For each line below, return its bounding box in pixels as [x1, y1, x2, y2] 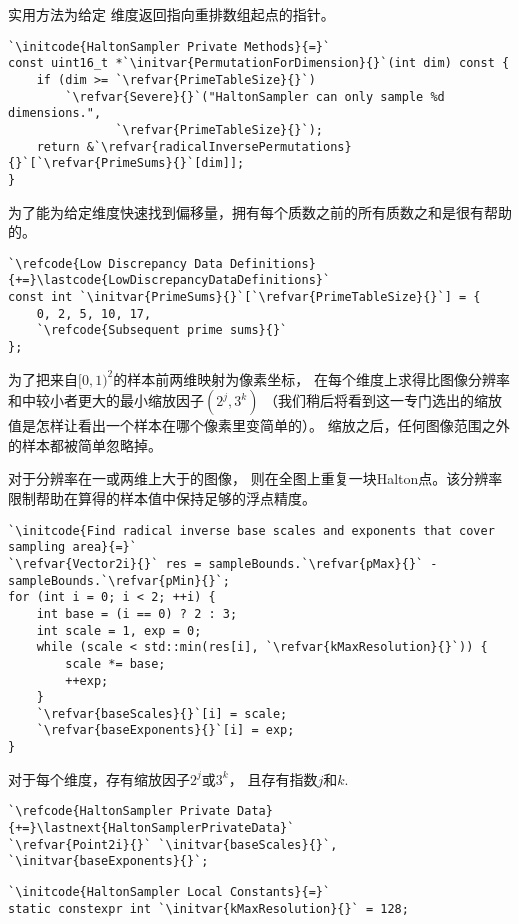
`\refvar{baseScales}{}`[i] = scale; [36, 706, 288, 721]
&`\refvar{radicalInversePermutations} [86, 139, 352, 154]
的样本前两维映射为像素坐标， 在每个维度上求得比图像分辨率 [113, 368, 510, 389]
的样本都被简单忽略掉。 [8, 434, 162, 455]
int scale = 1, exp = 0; [36, 623, 202, 638]
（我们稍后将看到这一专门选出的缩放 [264, 390, 503, 411]
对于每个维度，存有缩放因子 [8, 768, 190, 789]
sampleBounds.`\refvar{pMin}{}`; [8, 573, 230, 588]
